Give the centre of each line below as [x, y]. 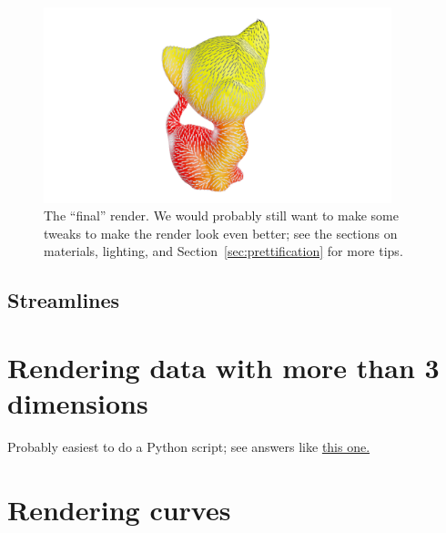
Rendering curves [119, 509]
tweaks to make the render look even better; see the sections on [221, 233]
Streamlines [64, 300]
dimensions [78, 403]
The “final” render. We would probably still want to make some [221, 215]
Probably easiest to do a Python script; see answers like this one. [189, 447]
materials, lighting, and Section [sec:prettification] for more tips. [223, 251]
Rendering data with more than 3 [223, 367]
